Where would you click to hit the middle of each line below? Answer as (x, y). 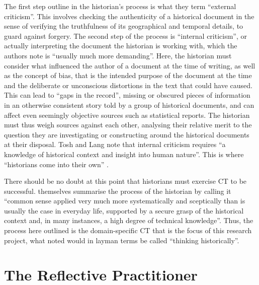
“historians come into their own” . (56, 164)
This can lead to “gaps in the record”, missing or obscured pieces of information (127, 95)
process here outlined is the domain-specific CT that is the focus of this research (128, 230)
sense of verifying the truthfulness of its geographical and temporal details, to (124, 26)
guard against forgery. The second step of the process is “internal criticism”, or (126, 35)
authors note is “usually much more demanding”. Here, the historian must (118, 55)
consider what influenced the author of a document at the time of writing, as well (130, 65)
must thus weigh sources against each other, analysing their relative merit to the (128, 125)
